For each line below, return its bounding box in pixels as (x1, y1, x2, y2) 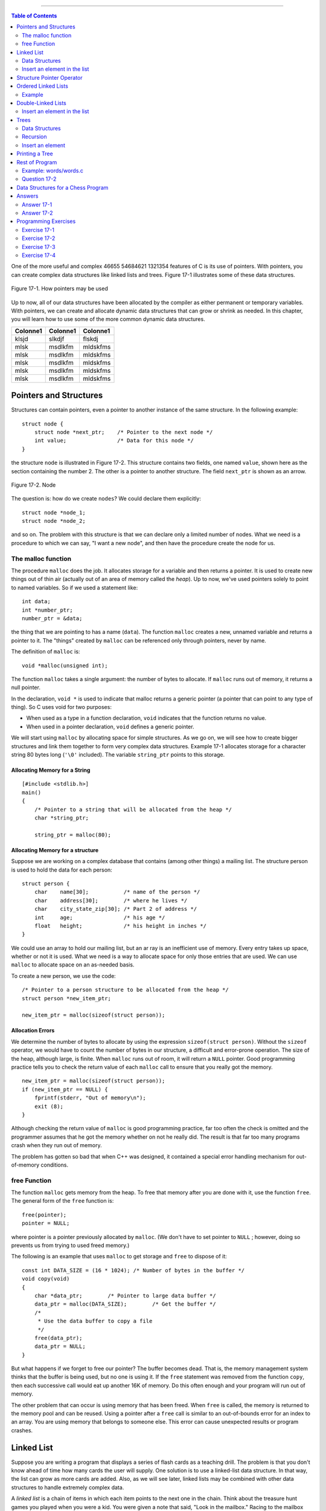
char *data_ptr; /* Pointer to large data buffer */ (34, 1292, 217, 1299)
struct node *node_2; (22, 517, 86, 525)
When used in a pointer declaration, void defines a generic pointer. (26, 723, 194, 730)
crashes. (11, 1426, 33, 1434)
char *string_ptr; (34, 815, 89, 821)
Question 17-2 (22, 175, 57, 183)
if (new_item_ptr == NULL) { (22, 1086, 108, 1093)
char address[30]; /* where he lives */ (34, 897, 188, 904)
